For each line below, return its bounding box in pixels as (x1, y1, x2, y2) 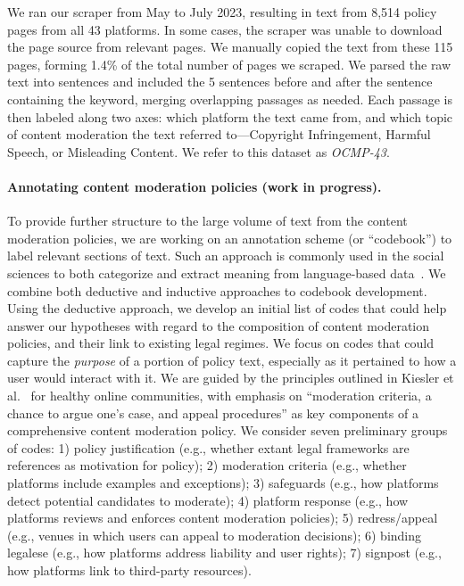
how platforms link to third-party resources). (7, 561, 252, 580)
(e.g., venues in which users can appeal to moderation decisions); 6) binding (7, 525, 422, 544)
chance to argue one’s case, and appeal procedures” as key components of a (7, 403, 418, 422)
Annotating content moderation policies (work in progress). (7, 177, 382, 195)
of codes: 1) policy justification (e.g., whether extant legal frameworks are (7, 438, 410, 457)
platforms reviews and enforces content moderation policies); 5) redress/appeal (7, 508, 438, 527)
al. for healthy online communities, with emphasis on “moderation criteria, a (7, 386, 432, 405)
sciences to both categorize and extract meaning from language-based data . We (7, 263, 446, 282)
